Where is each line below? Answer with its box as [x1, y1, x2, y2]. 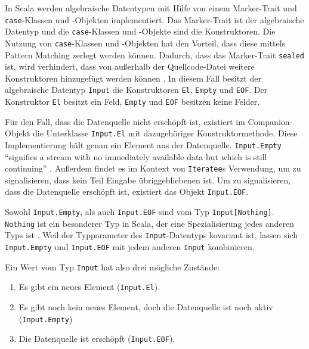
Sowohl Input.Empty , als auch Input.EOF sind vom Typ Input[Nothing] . [5, 205, 274, 218]
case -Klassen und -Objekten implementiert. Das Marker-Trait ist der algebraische [5, 13, 304, 26]
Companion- [248, 115, 293, 127]
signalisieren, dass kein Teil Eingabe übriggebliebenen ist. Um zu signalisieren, [5, 173, 291, 186]
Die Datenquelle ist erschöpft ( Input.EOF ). [18, 332, 175, 345]
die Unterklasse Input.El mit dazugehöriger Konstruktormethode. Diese [33, 127, 298, 139]
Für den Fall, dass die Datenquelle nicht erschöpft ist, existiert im [5, 115, 245, 127]
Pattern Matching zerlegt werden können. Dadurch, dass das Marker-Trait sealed [5, 48, 304, 61]
